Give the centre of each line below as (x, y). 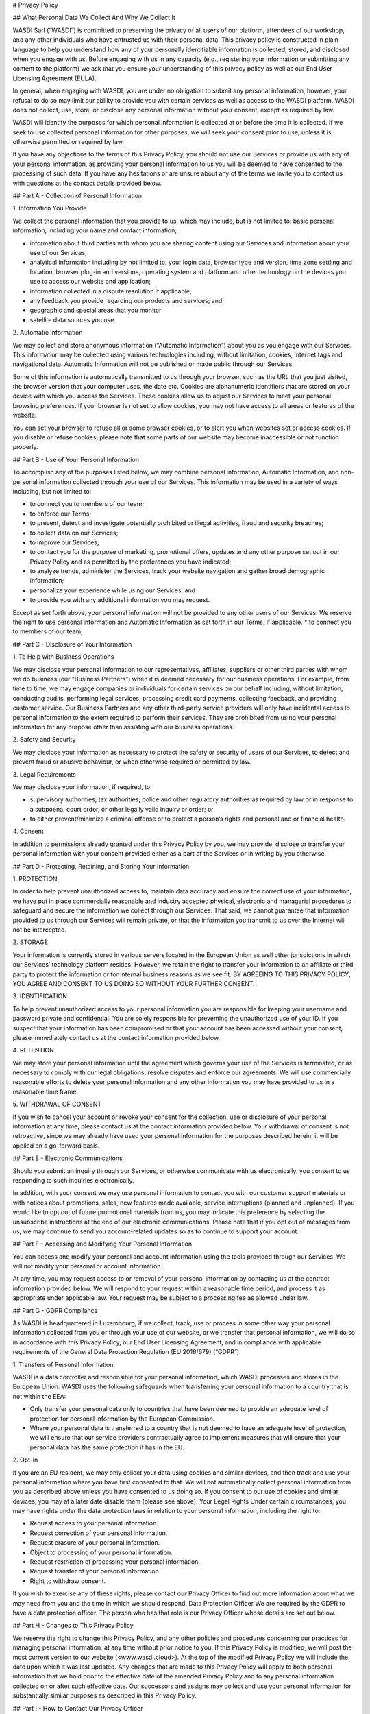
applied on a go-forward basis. (56, 1146)
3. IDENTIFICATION (40, 996)
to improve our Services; (64, 542)
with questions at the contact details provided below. (87, 183)
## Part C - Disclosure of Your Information (72, 644)
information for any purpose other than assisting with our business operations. (123, 727)
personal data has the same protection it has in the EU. (107, 1447)
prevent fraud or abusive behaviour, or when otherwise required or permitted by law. (132, 762)
